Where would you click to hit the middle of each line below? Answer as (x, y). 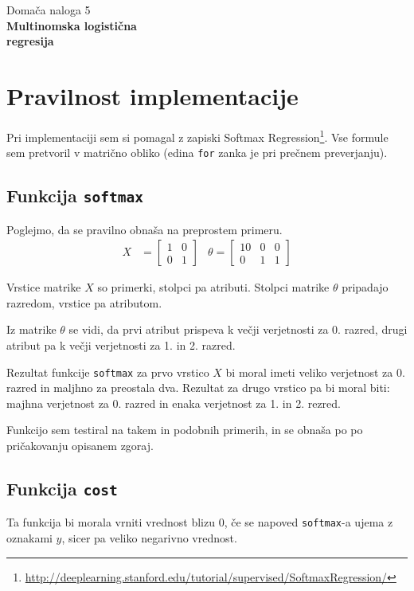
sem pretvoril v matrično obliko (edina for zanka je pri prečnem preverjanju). (197, 153)
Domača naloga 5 (49, 10)
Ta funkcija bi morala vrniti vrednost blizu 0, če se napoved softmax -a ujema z (200, 522)
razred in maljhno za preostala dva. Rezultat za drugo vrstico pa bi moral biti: (198, 387)
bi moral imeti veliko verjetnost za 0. (315, 372)
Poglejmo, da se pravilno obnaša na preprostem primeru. (145, 229)
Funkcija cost (62, 489)
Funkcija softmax (75, 196)
